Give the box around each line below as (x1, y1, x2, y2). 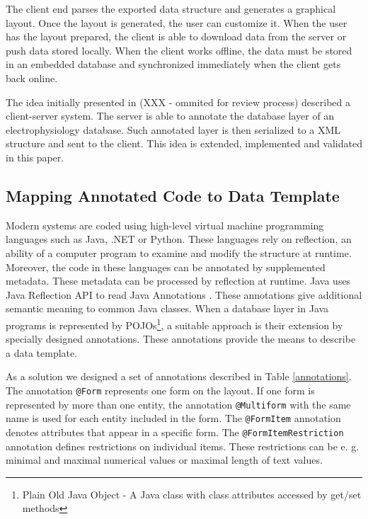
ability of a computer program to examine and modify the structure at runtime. (6, 245, 352, 260)
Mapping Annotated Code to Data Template (6, 184, 340, 206)
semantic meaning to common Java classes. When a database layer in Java (6, 301, 329, 316)
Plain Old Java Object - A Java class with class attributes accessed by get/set (22, 486, 362, 501)
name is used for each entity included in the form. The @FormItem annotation (6, 411, 341, 426)
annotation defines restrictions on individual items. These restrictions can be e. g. (6, 438, 360, 453)
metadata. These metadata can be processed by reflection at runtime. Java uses (6, 273, 351, 288)
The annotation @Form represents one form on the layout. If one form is (6, 382, 315, 397)
